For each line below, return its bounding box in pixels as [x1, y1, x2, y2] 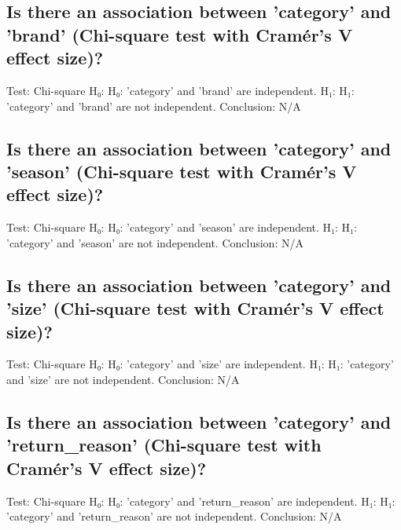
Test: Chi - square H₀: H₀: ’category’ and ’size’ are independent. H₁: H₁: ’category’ [6, 356, 394, 372]
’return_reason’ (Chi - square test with [6, 433, 322, 457]
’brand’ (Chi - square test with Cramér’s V [6, 22, 353, 46]
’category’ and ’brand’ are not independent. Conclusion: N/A [6, 97, 301, 114]
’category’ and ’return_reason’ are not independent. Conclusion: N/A [6, 508, 342, 525]
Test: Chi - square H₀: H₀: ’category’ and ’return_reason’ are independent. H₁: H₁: [6, 492, 395, 509]
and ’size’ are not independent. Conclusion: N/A [6, 371, 240, 387]
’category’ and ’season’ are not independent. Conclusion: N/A [6, 234, 304, 250]
